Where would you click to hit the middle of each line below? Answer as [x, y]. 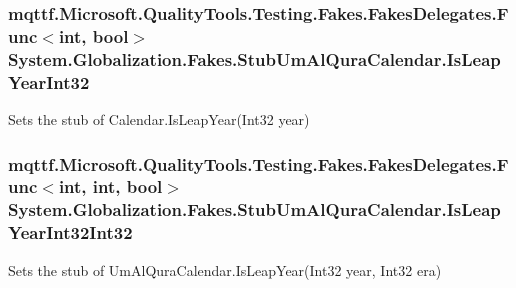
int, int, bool [110, 186]
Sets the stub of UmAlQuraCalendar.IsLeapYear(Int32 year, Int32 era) [225, 269]
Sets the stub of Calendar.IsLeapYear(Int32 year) [159, 118]
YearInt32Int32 [70, 232]
